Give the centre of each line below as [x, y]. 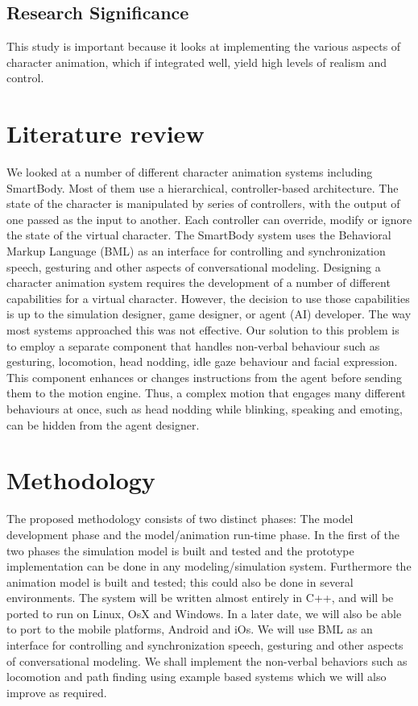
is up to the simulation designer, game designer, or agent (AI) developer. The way [209, 314]
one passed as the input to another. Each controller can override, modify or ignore [209, 219]
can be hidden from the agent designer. [103, 424]
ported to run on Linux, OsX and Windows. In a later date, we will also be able [204, 613]
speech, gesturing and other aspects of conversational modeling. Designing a [194, 266]
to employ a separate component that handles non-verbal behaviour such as [193, 345]
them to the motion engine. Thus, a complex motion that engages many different [206, 393]
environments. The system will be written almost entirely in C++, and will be [200, 598]
